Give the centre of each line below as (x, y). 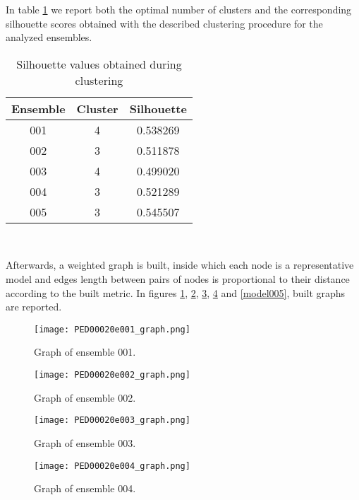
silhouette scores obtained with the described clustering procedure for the (164, 23)
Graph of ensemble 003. (85, 442)
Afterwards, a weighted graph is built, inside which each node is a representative (180, 265)
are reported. (34, 307)
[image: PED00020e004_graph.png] (112, 466)
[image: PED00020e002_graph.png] (112, 375)
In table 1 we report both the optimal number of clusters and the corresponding (179, 9)
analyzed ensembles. (49, 37)
